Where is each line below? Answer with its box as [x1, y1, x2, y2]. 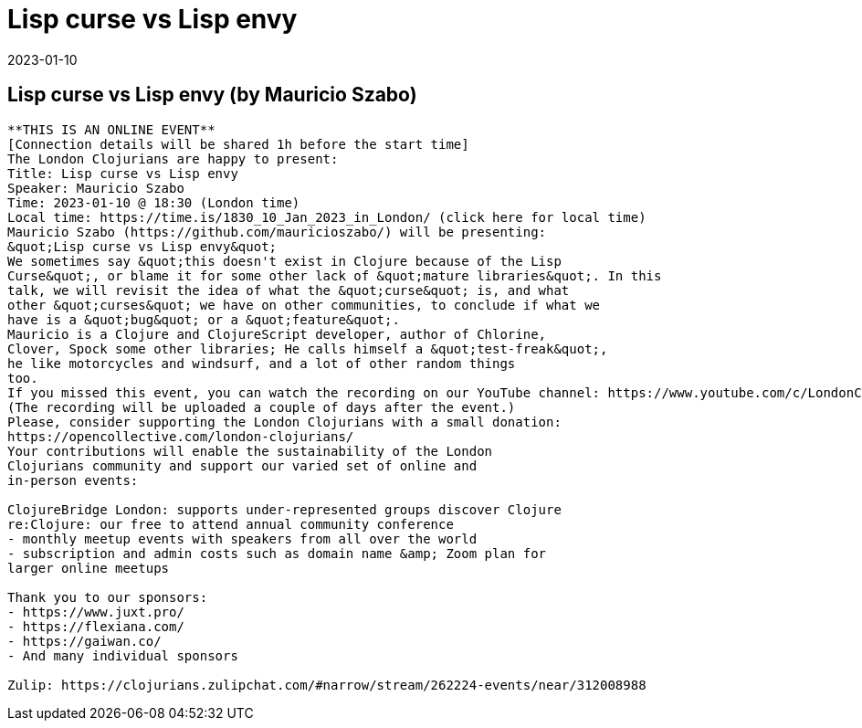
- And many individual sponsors [7, 648, 238, 663]
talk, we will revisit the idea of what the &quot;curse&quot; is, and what [7, 282, 570, 298]
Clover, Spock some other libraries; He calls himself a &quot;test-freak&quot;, [7, 341, 608, 356]
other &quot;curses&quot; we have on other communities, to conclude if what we [7, 297, 601, 312]
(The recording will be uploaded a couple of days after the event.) [7, 399, 516, 415]
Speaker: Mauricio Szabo [7, 180, 184, 195]
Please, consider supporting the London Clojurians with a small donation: [7, 414, 562, 429]
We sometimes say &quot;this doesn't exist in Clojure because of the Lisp [7, 253, 562, 269]
